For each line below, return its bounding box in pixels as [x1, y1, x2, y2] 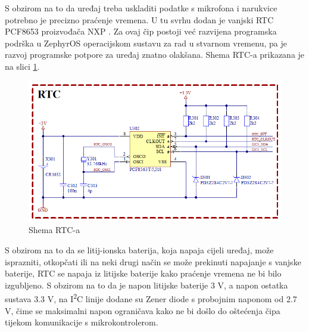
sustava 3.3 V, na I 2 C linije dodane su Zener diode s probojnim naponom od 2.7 [5, 291, 297, 305]
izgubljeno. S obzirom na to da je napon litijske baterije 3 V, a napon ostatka [5, 278, 288, 291]
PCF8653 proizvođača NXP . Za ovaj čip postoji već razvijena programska [5, 25, 277, 38]
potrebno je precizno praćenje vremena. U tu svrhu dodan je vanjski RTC [5, 13, 274, 26]
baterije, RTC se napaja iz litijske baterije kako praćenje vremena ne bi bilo [5, 267, 282, 280]
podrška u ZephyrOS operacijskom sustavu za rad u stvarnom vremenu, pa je [5, 36, 287, 49]
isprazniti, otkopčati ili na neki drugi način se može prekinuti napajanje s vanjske [5, 255, 301, 268]
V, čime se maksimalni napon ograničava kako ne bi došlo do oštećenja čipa [5, 304, 280, 317]
